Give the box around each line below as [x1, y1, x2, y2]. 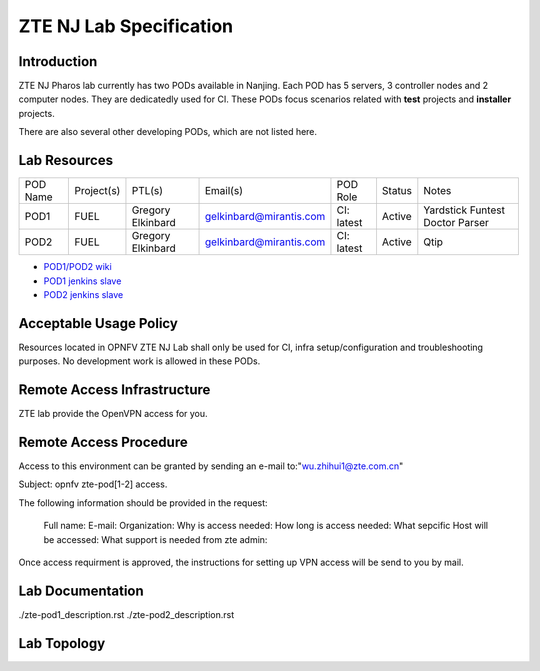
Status [381, 184, 413, 198]
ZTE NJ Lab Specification [18, 15, 234, 37]
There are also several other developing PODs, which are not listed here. [18, 126, 318, 138]
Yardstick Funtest [423, 203, 505, 217]
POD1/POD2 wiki [43, 261, 112, 273]
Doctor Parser [423, 216, 489, 230]
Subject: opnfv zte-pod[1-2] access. [18, 478, 168, 490]
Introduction [18, 53, 98, 70]
